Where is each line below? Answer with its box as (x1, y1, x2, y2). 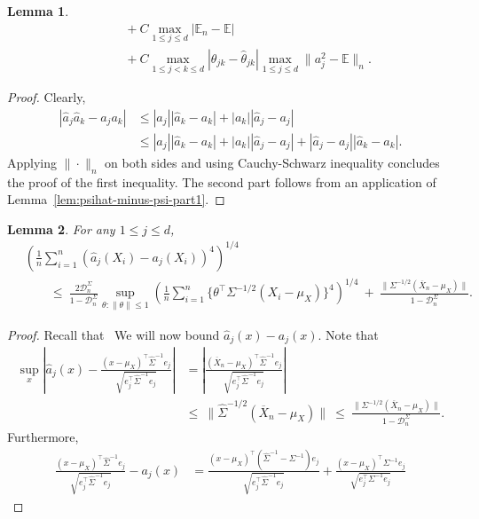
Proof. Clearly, (7, 88, 86, 106)
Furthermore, (7, 427, 79, 445)
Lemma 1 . (7, 2, 69, 20)
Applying (7, 153, 58, 171)
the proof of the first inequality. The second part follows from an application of (7, 172, 436, 191)
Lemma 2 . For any (7, 219, 115, 238)
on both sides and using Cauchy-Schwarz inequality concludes (105, 153, 440, 171)
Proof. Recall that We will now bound (7, 325, 220, 343)
